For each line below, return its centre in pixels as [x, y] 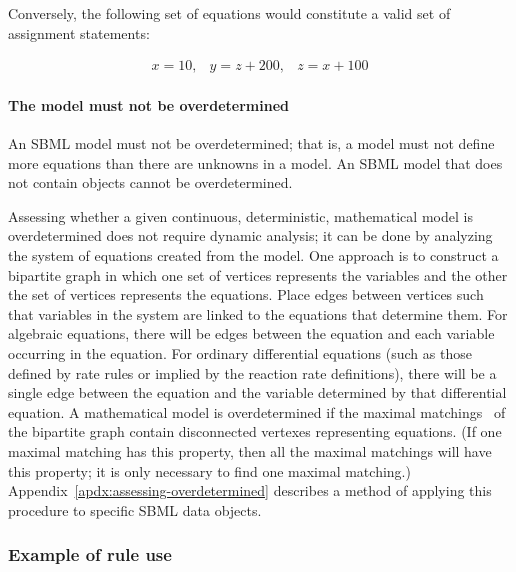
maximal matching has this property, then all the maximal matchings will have [250, 450]
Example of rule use [90, 554]
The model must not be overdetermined [148, 104]
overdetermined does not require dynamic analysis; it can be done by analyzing [250, 235]
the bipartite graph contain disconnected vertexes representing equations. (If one [255, 431]
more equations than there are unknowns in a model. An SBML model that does [255, 162]
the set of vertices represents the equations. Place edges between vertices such [246, 294]
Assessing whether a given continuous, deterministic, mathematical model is [240, 215]
